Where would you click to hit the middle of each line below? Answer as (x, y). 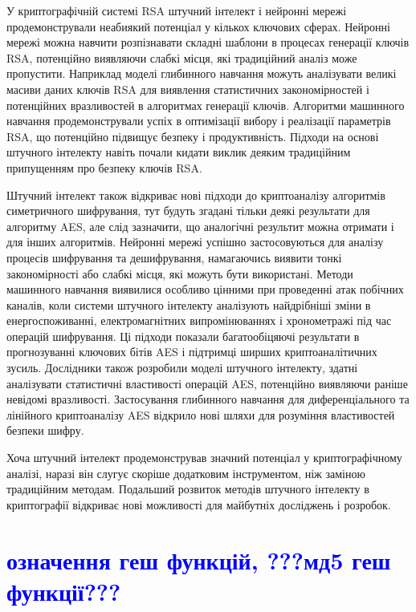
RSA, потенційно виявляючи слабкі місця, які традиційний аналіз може (182, 57)
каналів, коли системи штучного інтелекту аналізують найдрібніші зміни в (189, 304)
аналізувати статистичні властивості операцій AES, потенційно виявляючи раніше (207, 383)
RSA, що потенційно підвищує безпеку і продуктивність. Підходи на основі (193, 136)
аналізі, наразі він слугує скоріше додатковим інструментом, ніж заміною (186, 473)
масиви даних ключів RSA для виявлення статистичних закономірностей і (188, 89)
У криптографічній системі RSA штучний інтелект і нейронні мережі (177, 10)
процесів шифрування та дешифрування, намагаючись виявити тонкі (174, 257)
